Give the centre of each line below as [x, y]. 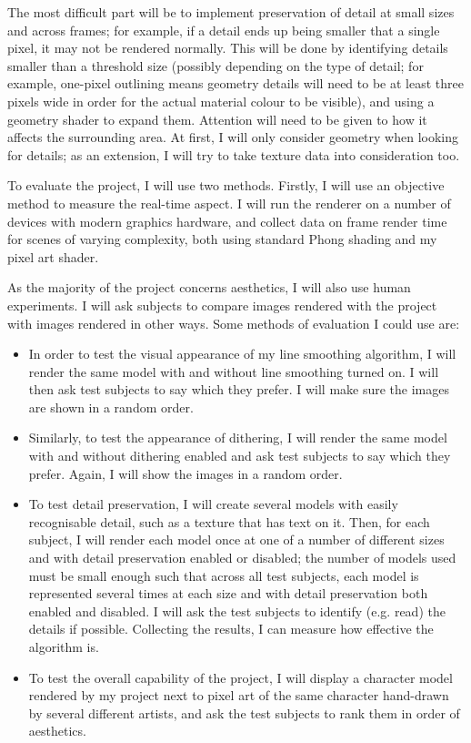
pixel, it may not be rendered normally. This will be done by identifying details [228, 48]
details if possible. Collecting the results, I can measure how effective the [231, 629]
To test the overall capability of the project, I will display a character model [241, 677]
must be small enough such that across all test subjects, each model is [224, 575]
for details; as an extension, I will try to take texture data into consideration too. [234, 154]
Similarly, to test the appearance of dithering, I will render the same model [238, 438]
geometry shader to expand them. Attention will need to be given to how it [217, 119]
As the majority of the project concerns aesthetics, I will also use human [209, 287]
